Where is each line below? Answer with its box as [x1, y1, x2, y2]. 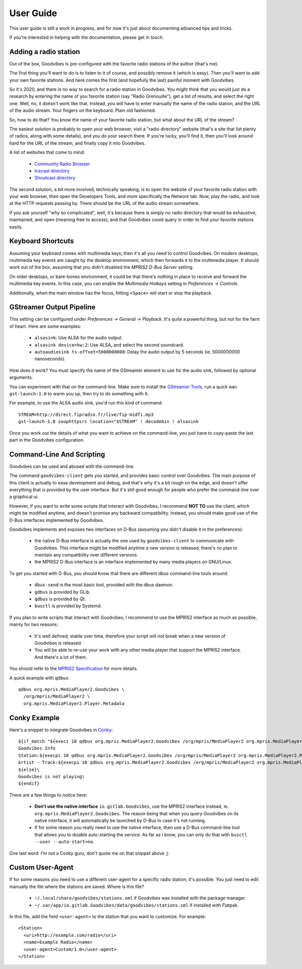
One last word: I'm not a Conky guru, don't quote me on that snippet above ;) [9, 850, 169, 856]
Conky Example [9, 713, 60, 722]
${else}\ [18, 767, 40, 773]
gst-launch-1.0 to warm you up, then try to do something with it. [9, 390, 149, 396]
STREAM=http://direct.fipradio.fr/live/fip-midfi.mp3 [18, 411, 154, 418]
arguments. [9, 374, 33, 380]
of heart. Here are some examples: [9, 323, 82, 329]
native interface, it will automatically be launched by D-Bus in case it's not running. [34, 817, 206, 823]
